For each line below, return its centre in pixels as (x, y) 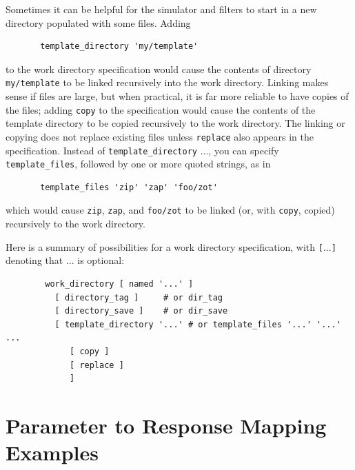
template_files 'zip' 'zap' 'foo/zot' (129, 187)
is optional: (101, 260)
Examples (52, 452)
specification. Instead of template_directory (101, 150)
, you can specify (244, 150)
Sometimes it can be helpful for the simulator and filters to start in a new (161, 9)
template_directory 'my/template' (119, 47)
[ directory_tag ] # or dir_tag (139, 297)
